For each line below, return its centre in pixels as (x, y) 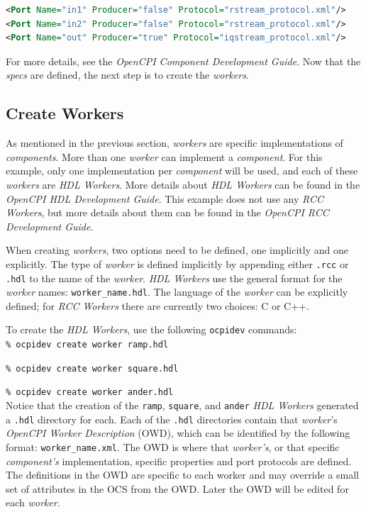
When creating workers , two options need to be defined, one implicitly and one (177, 250)
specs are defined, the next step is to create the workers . (127, 75)
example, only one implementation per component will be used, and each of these (182, 171)
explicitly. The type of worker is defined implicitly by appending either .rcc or (177, 263)
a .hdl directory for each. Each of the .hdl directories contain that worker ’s (172, 419)
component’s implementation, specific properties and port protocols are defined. (179, 461)
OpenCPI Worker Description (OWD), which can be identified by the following (178, 433)
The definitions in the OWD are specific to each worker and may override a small (182, 475)
